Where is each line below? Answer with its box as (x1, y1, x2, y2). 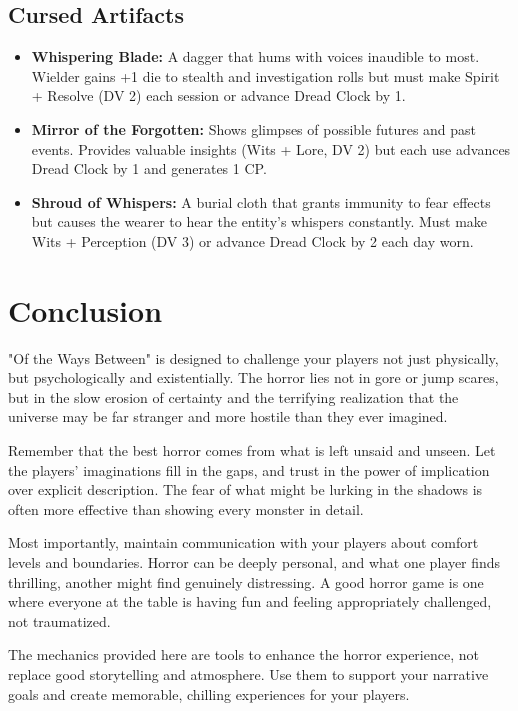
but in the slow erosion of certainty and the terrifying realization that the (8, 386, 459, 407)
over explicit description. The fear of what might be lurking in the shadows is (8, 479, 483, 500)
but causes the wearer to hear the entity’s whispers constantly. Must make (31, 211, 488, 232)
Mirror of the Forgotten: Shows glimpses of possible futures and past (31, 118, 477, 139)
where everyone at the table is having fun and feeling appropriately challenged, (8, 591, 492, 612)
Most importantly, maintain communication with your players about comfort (8, 532, 479, 553)
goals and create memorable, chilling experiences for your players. (8, 683, 410, 704)
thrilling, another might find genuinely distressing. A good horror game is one (8, 571, 484, 592)
